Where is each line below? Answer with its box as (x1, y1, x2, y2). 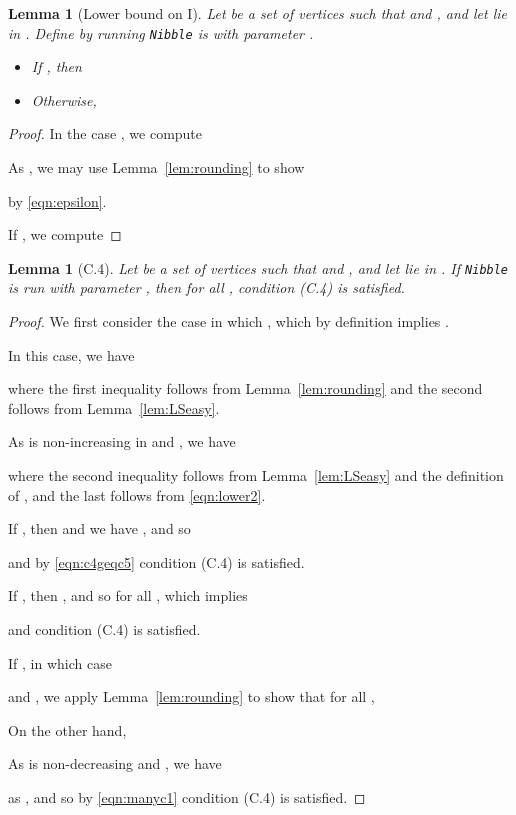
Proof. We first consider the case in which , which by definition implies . (8, 311, 449, 332)
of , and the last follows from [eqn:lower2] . (8, 484, 266, 505)
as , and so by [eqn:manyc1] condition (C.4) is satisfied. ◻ (8, 786, 366, 807)
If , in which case (8, 652, 112, 673)
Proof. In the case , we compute (8, 123, 203, 144)
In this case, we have (8, 344, 135, 365)
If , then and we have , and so (8, 518, 191, 539)
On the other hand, (8, 719, 127, 740)
